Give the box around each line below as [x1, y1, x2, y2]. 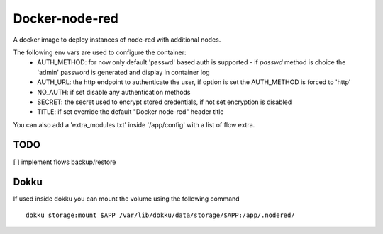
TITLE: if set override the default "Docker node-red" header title [37, 107, 224, 116]
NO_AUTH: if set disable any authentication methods [37, 88, 191, 96]
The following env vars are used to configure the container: [13, 48, 187, 57]
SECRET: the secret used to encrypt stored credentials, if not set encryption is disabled [37, 98, 292, 106]
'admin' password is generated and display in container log [37, 68, 210, 76]
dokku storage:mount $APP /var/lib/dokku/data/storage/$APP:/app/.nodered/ [26, 211, 295, 219]
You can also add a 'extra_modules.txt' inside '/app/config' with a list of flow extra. [13, 120, 255, 129]
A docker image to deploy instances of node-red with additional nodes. [13, 35, 221, 44]
